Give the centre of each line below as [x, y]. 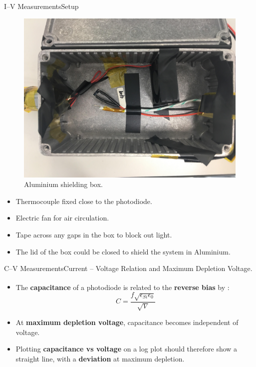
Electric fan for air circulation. [62, 218]
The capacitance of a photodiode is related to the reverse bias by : [123, 287]
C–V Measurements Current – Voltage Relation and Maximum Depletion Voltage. [128, 268]
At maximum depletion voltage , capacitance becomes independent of [127, 322]
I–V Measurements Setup [41, 6]
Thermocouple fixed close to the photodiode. [84, 201]
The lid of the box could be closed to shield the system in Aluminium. [123, 251]
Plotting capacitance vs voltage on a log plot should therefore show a [127, 349]
